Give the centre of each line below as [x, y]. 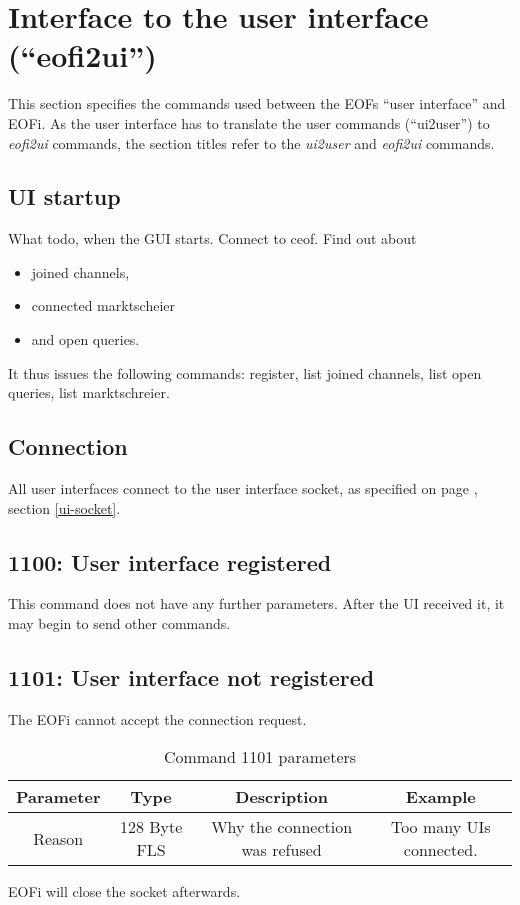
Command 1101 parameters [260, 757]
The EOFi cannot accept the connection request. [157, 718]
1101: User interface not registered [191, 677]
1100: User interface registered [170, 561]
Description [281, 797]
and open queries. [85, 339]
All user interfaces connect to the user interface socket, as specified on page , [243, 488]
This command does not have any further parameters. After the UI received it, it [256, 603]
